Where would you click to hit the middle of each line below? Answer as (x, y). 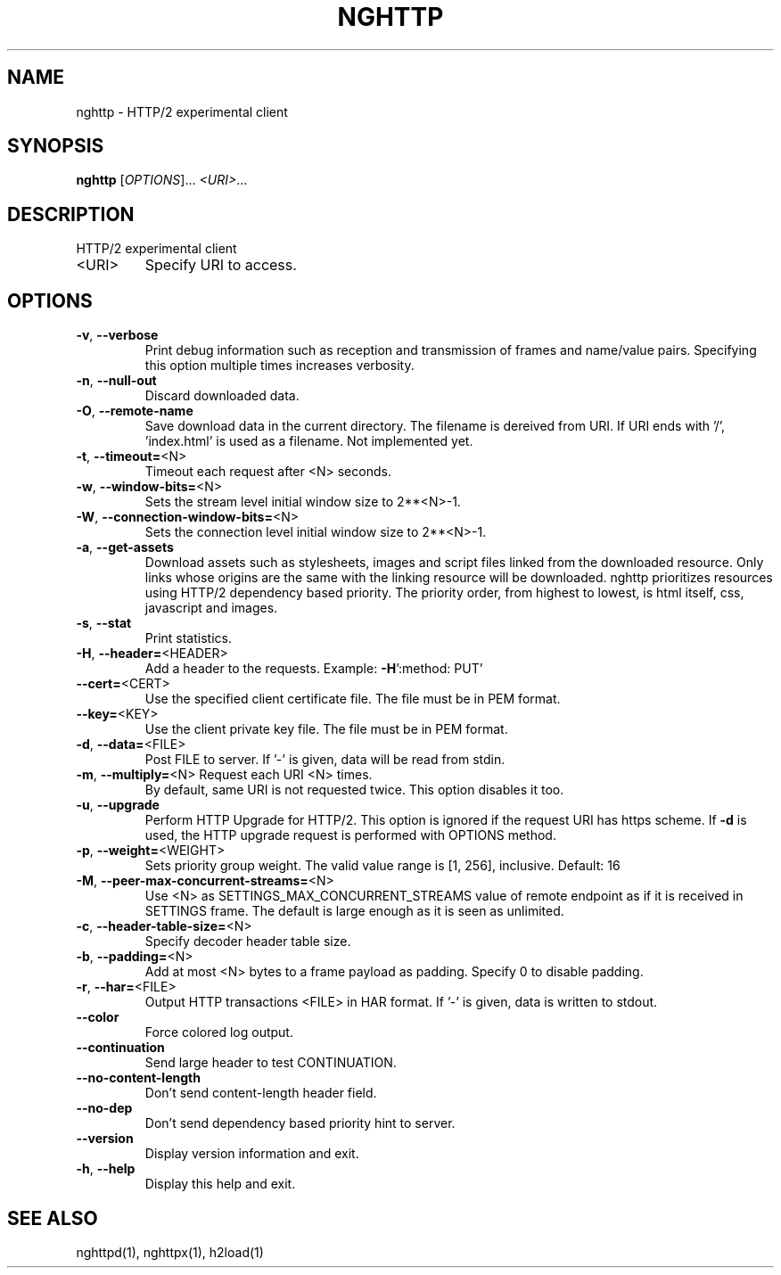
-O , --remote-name (135, 411)
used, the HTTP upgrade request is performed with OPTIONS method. (350, 835)
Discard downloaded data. (222, 396)
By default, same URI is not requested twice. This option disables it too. (354, 790)
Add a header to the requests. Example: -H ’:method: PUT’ (314, 669)
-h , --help (106, 1169)
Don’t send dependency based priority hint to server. (300, 1123)
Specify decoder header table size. (248, 942)
